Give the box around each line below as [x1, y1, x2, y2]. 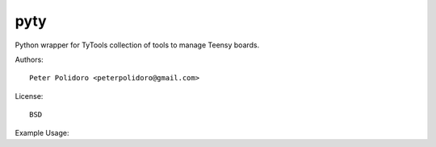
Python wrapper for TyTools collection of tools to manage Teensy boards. [15, 40, 260, 50]
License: [15, 91, 44, 100]
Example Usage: [15, 128, 69, 137]
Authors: [15, 55, 44, 64]
